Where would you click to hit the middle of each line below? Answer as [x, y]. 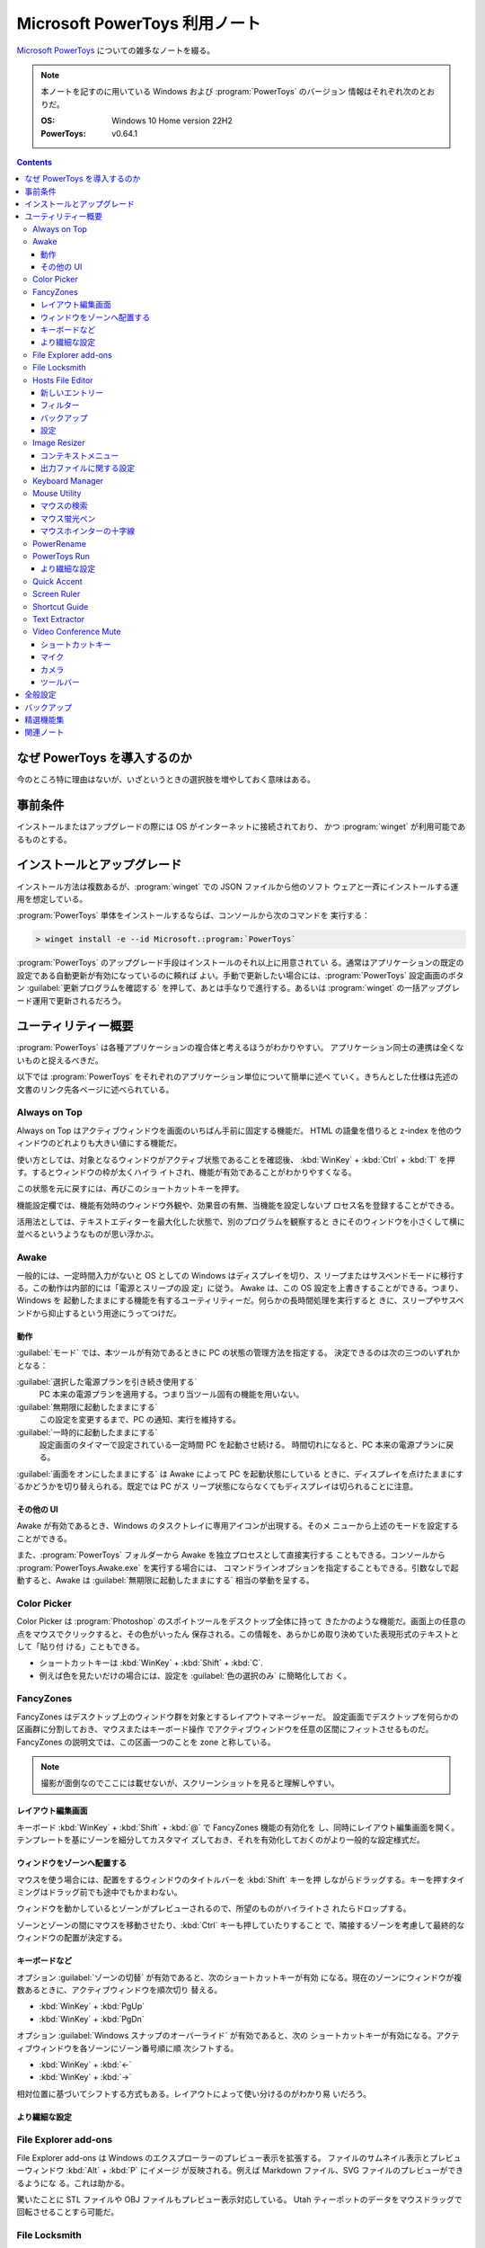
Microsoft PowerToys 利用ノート [139, 23]
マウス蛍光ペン [68, 518]
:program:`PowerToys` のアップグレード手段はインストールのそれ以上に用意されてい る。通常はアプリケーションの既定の [240, 963]
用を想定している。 [52, 898]
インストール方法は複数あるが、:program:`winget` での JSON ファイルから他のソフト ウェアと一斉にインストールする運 [238, 887]
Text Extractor [59, 619]
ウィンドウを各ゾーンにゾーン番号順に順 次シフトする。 [135, 2048]
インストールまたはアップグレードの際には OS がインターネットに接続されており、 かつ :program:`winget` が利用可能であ [241, 826]
